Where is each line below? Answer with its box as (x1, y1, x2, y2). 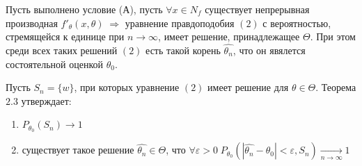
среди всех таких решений (6, 43, 118, 57)
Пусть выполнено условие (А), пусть (6, 2, 163, 16)
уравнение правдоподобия (125, 15, 235, 30)
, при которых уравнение (74, 80, 180, 94)
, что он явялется (233, 43, 306, 57)
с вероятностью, (262, 15, 331, 30)
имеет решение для (207, 80, 289, 94)
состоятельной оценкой (6, 56, 104, 71)
